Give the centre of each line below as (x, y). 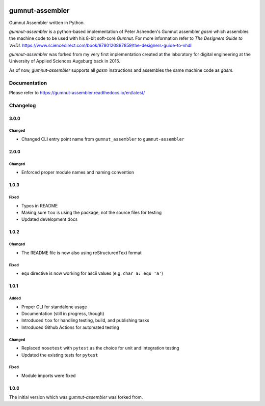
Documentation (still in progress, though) (63, 313)
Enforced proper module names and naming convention (78, 173)
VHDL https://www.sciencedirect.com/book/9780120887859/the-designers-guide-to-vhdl (100, 45)
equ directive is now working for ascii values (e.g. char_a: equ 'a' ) (92, 273)
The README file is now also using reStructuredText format (81, 253)
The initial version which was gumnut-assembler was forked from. (76, 397)
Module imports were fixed (49, 376)
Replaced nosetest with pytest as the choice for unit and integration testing (100, 348)
